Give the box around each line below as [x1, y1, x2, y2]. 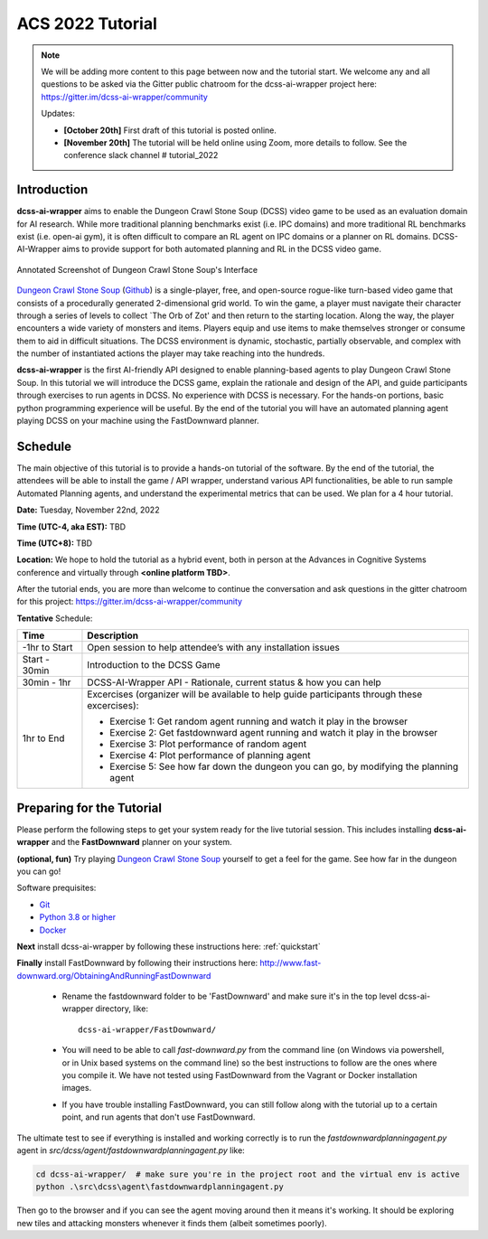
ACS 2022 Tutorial [16, 14, 157, 33]
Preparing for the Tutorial [16, 800, 163, 815]
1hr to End [22, 732, 65, 745]
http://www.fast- [259, 958, 322, 969]
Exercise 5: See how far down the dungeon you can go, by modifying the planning [109, 760, 459, 773]
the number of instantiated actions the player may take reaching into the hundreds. [16, 348, 325, 359]
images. [61, 1083, 92, 1094]
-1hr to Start [22, 642, 73, 654]
